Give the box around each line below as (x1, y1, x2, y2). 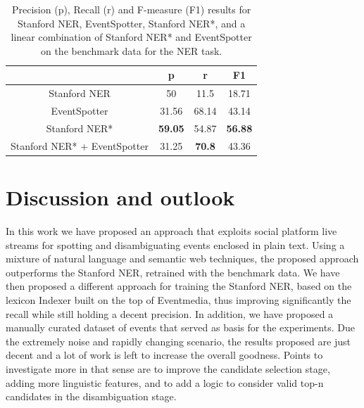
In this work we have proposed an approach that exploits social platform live (6, 223, 337, 238)
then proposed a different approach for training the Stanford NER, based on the (6, 279, 352, 293)
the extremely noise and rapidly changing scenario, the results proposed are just (6, 333, 351, 348)
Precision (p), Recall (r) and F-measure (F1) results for (11, 2, 251, 16)
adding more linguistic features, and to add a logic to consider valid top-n (6, 375, 324, 390)
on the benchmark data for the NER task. (40, 43, 222, 58)
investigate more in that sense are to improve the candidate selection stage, (6, 361, 330, 376)
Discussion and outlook (6, 183, 235, 212)
